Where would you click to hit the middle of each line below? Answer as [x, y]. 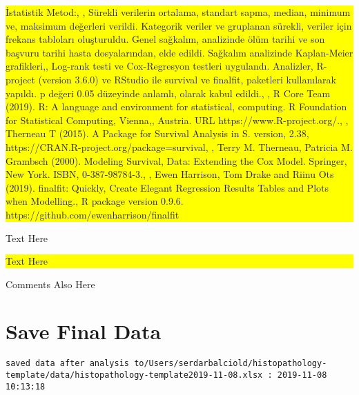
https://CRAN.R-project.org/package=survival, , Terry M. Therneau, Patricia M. [179, 146]
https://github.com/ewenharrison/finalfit [93, 214]
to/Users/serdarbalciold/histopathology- [231, 364]
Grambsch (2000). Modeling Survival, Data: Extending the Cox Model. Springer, [176, 160]
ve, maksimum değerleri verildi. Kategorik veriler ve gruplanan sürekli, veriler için [179, 25]
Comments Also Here [50, 284]
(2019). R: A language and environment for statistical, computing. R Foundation [176, 107]
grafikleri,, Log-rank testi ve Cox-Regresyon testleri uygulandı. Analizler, [159, 66]
